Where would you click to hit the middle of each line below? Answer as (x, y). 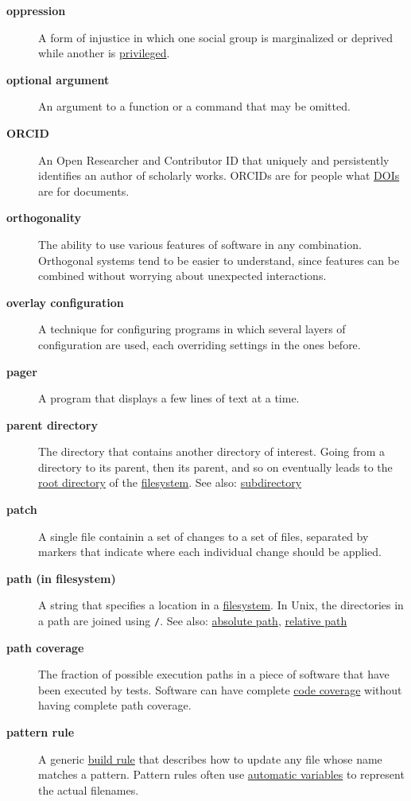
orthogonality (44, 218)
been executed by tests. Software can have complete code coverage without (220, 689)
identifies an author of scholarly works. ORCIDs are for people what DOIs (219, 175)
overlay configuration (65, 302)
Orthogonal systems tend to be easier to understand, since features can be (219, 260)
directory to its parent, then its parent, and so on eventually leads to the (215, 467)
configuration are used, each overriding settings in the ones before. (200, 344)
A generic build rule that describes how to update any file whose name (210, 758)
